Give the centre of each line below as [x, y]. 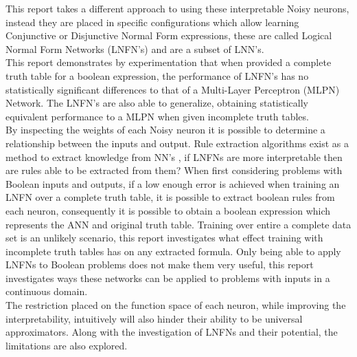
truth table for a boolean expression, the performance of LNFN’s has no [157, 75]
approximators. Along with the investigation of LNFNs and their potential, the [172, 332]
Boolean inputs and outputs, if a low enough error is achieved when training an [173, 183]
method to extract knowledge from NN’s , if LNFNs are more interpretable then [174, 156]
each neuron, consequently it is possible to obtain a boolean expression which [168, 210]
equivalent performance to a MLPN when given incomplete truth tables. [157, 116]
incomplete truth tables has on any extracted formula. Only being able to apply [173, 251]
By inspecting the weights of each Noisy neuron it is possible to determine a [165, 130]
